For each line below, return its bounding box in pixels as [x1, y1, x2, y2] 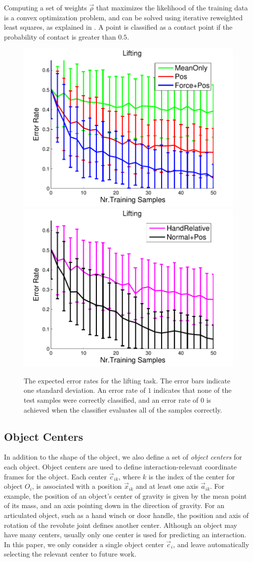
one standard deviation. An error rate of [24, 385, 146, 395]
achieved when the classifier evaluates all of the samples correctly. [24, 404, 222, 415]
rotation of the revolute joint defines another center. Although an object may [4, 519, 237, 530]
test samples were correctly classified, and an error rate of [24, 394, 199, 405]
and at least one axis [135, 481, 199, 491]
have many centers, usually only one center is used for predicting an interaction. [4, 529, 247, 540]
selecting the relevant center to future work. [4, 549, 136, 559]
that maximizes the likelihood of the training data [96, 2, 248, 12]
